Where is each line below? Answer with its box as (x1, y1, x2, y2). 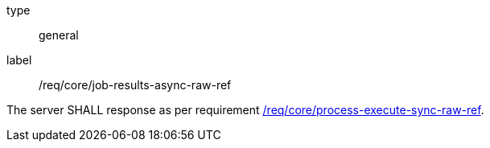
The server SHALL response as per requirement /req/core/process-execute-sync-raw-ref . (6, 103, 484, 117)
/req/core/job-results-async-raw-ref (39, 78, 232, 92)
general (39, 28, 79, 42)
